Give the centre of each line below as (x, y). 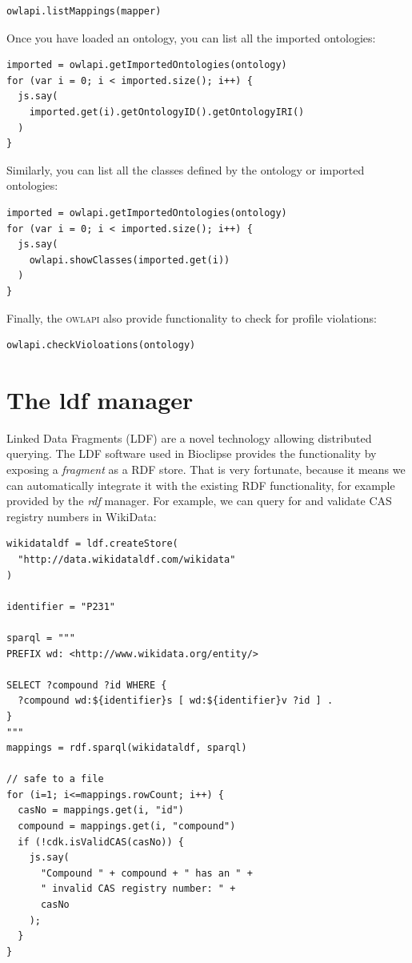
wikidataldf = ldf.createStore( (92, 544)
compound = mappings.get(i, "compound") (127, 827)
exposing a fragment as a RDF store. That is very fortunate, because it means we (206, 469)
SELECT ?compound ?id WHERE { (87, 685)
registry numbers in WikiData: (82, 516)
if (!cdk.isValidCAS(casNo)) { (101, 842)
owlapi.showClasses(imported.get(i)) (130, 260)
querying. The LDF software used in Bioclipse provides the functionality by (192, 453)
